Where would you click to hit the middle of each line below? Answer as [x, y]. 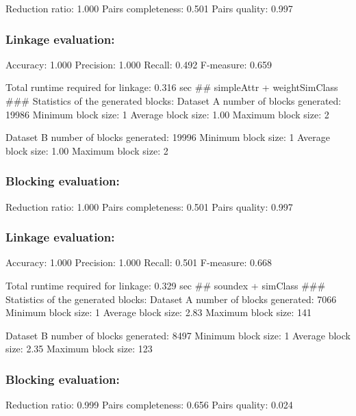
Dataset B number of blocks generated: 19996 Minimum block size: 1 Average [168, 137]
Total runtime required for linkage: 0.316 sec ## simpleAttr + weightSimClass [172, 87]
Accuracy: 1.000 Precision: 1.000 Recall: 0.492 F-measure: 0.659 [139, 64]
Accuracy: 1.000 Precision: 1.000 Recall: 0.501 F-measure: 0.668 [139, 262]
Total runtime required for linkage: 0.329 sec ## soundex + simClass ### [166, 285]
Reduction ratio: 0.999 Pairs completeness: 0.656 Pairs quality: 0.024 [149, 405]
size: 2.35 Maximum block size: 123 [79, 349]
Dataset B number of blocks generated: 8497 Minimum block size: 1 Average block [178, 335]
